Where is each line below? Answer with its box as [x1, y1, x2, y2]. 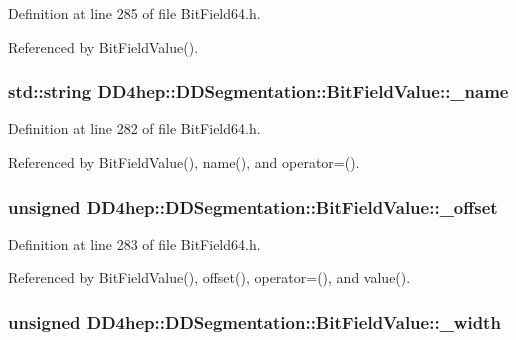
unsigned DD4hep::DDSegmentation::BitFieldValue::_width [8, 309, 501, 334]
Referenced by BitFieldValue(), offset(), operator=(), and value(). [8, 267, 411, 288]
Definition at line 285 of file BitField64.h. [8, 3, 261, 23]
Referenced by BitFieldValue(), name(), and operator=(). [8, 152, 360, 172]
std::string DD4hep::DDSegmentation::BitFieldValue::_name [8, 79, 509, 104]
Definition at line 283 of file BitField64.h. [8, 233, 261, 254]
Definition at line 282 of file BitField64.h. [8, 118, 261, 139]
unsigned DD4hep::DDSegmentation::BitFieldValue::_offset [8, 194, 498, 219]
